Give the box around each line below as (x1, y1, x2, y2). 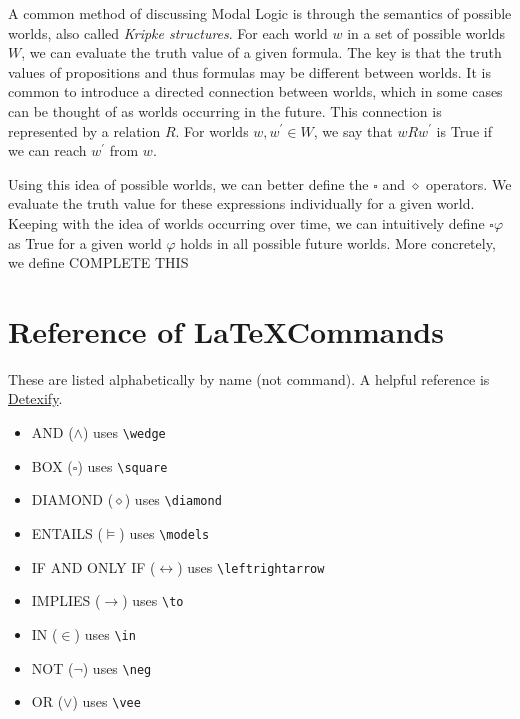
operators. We (426, 173, 512, 194)
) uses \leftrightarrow (177, 556, 325, 577)
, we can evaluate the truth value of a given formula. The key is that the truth (21, 42, 502, 63)
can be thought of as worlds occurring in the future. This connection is (8, 100, 442, 121)
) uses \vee (72, 691, 141, 712)
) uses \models (119, 523, 210, 543)
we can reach (8, 140, 87, 161)
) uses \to (122, 590, 184, 611)
